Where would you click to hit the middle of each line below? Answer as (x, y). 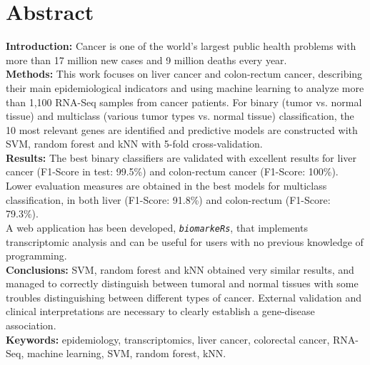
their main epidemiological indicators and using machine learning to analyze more (185, 87)
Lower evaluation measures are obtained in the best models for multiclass (166, 186)
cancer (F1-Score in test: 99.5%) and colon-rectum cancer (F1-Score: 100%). (172, 171)
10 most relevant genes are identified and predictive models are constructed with (182, 129)
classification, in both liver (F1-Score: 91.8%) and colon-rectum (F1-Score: (168, 199)
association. (31, 325)
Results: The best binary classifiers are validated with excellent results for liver (181, 157)
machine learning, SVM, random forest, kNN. (126, 353)
